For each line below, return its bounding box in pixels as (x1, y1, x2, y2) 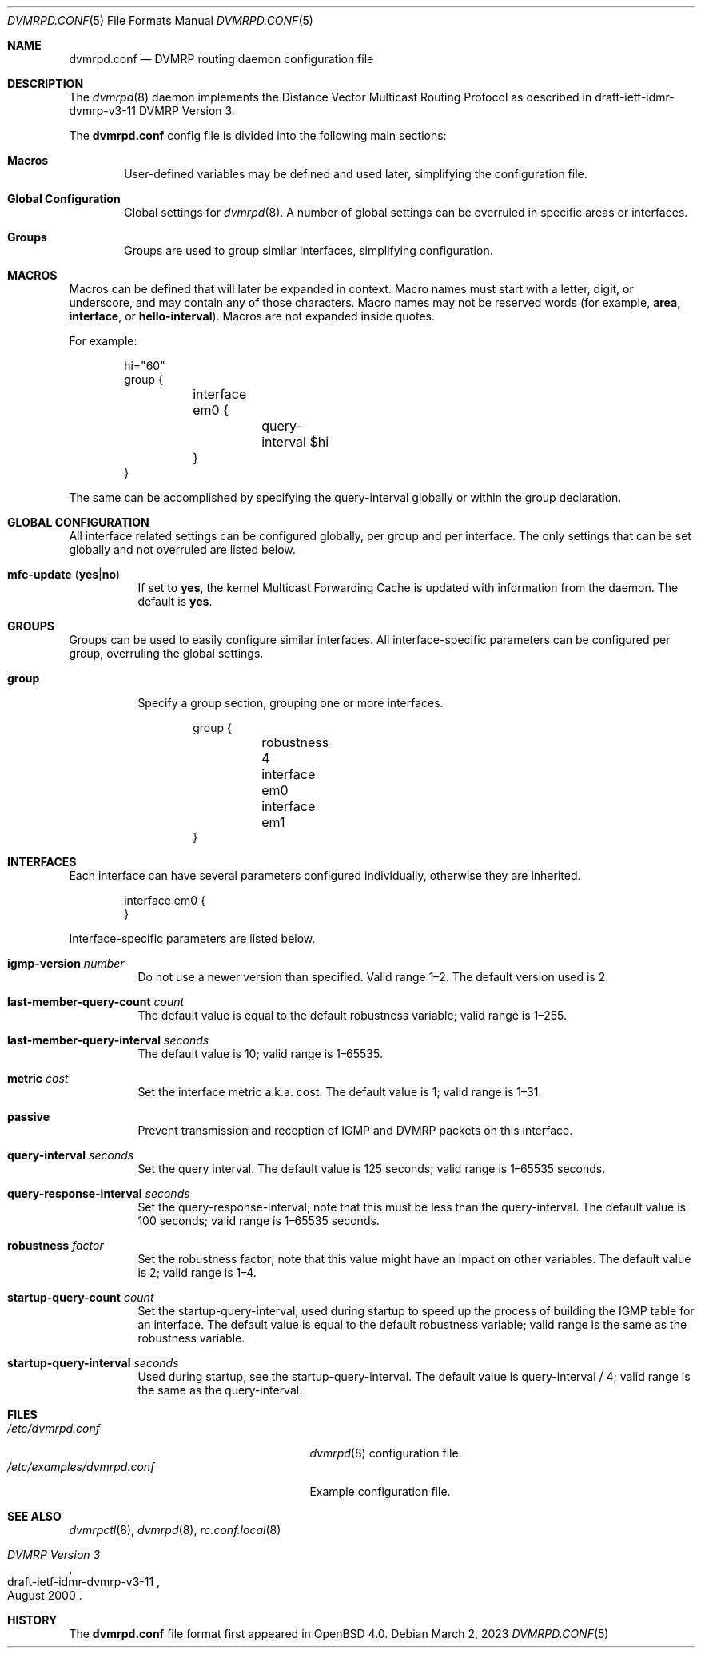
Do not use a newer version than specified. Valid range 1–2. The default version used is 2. (137, 970, 609, 984)
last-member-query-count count (7, 995, 185, 1008)
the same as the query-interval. (137, 1383, 303, 1397)
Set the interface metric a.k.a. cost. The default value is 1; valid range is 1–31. (137, 1085, 542, 1099)
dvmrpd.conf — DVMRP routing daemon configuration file (69, 52, 374, 66)
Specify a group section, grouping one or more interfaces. (137, 696, 444, 710)
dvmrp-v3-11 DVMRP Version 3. (69, 104, 235, 117)
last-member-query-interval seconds (7, 1033, 209, 1047)
